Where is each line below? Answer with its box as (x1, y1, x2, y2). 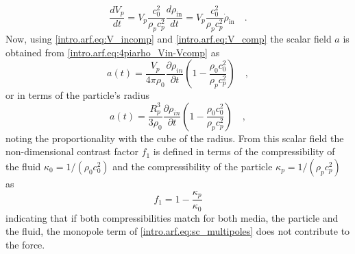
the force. (5, 237, 45, 251)
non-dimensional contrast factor (5, 144, 138, 159)
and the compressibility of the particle (112, 159, 273, 174)
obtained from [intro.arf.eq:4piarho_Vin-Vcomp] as (5, 45, 220, 59)
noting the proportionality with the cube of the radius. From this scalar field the (5, 130, 344, 145)
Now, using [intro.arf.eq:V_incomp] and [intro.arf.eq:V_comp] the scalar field (5, 32, 332, 46)
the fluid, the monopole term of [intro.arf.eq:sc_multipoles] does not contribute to (5, 224, 350, 238)
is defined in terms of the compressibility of (153, 144, 335, 159)
